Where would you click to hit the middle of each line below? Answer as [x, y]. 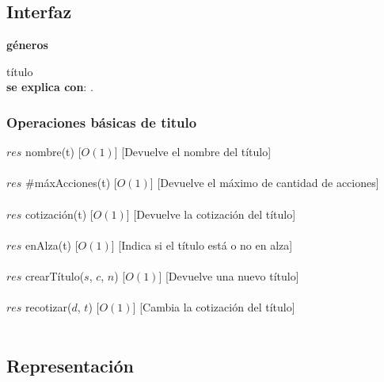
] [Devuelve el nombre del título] [193, 152]
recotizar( [49, 307]
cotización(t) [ [59, 214]
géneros [27, 45]
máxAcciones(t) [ [76, 183]
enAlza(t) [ [52, 244]
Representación [70, 365]
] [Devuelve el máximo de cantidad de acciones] [264, 183]
